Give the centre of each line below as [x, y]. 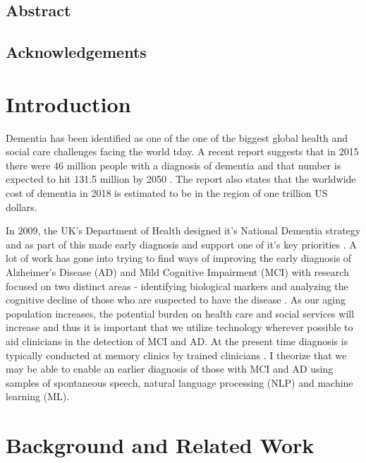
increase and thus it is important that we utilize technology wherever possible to [179, 327]
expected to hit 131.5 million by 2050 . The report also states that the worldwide [181, 179]
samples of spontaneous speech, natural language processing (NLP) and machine [179, 382]
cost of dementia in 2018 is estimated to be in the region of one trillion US [167, 193]
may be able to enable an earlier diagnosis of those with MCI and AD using [170, 369]
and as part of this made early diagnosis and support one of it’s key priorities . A [181, 244]
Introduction [68, 103]
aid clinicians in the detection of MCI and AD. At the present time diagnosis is [177, 341]
